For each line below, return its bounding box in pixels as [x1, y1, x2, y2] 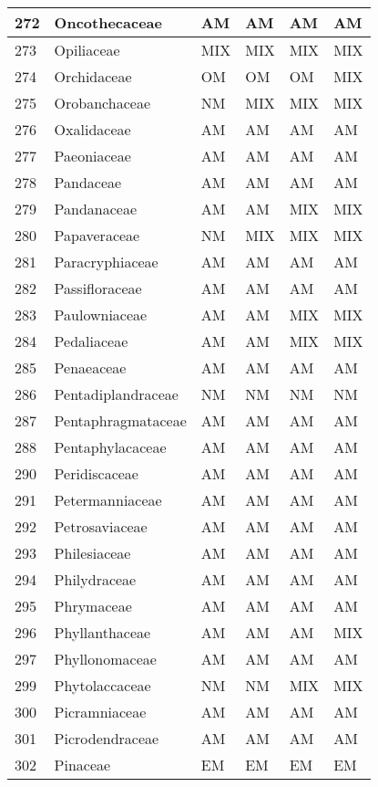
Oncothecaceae [54, 12, 162, 33]
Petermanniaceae [54, 489, 162, 510]
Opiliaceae [54, 39, 120, 60]
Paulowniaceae [54, 304, 148, 325]
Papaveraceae [54, 225, 140, 246]
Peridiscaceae [54, 463, 138, 484]
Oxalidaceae [54, 119, 131, 140]
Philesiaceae [54, 542, 131, 563]
